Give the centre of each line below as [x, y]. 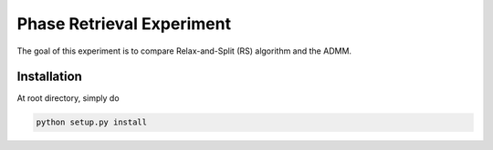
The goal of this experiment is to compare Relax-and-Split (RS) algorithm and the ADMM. [184, 51]
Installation [49, 77]
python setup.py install [92, 122]
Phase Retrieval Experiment [124, 24]
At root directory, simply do [68, 98]
